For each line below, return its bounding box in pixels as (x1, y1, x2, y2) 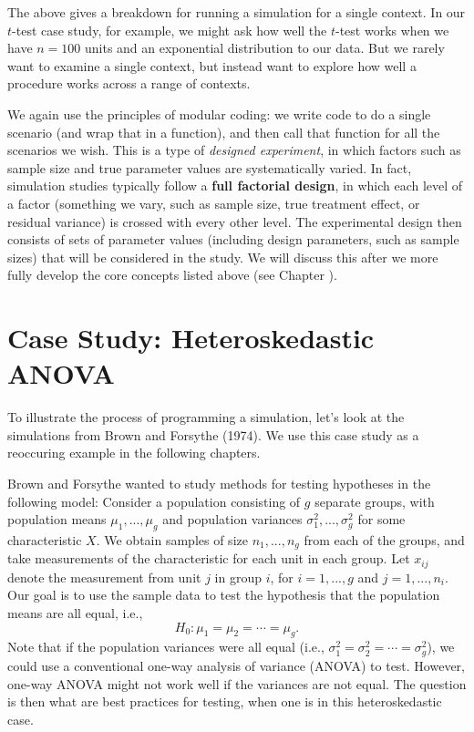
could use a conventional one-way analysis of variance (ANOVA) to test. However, (7, 655, 465, 675)
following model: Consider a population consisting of (7, 491, 301, 510)
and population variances (162, 510, 303, 529)
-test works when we (335, 20, 449, 39)
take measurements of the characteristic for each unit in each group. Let (7, 549, 410, 568)
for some (357, 510, 406, 529)
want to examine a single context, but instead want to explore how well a (7, 56, 417, 75)
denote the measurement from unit (7, 567, 201, 586)
